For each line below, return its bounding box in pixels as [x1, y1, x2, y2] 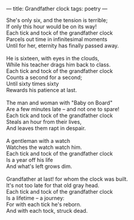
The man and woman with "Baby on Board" [6, 99, 112, 106]
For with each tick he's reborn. [6, 201, 82, 208]
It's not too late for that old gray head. [6, 182, 100, 189]
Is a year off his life [6, 157, 53, 163]
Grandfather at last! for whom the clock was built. [6, 176, 129, 182]
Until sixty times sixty [6, 80, 59, 87]
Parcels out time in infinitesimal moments [6, 36, 108, 42]
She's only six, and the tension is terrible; [6, 17, 108, 23]
